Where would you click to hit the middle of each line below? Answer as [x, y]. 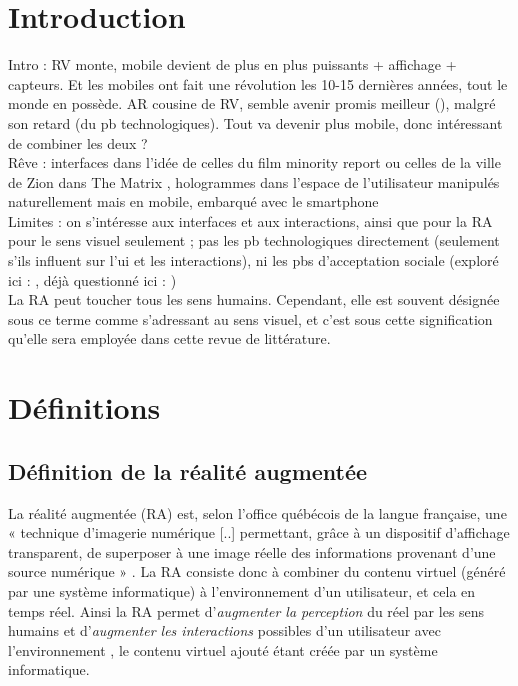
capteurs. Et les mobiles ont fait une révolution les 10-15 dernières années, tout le [258, 83]
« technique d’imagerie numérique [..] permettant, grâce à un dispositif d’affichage [259, 532]
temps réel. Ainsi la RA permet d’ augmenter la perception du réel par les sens [246, 610]
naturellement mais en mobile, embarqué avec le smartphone [193, 201]
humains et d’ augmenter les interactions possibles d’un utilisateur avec [224, 630]
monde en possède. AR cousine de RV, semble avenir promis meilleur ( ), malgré [252, 103]
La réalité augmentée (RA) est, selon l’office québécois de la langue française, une [257, 512]
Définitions [84, 407]
